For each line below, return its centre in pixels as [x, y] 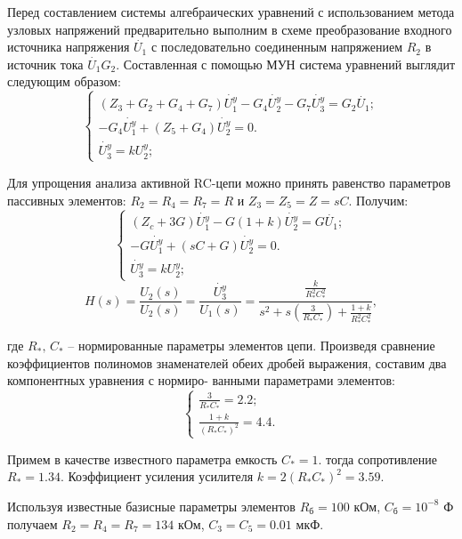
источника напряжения [69, 47]
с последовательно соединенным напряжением [276, 47]
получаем [32, 523]
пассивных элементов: [67, 200]
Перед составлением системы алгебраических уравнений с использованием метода [231, 12]
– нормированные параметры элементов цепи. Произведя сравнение [251, 346]
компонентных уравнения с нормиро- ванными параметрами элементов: [202, 380]
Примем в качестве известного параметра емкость [142, 459]
